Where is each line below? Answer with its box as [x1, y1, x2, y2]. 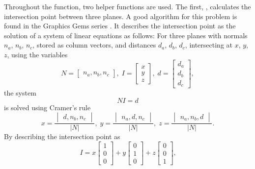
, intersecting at [185, 40, 232, 50]
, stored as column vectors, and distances [32, 40, 156, 50]
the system [4, 88, 36, 98]
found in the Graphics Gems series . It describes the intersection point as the [4, 21, 236, 31]
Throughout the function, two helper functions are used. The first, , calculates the [4, 1, 251, 11]
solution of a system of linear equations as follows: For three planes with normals [4, 30, 248, 40]
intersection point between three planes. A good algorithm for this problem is [4, 11, 237, 21]
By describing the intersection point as [4, 131, 120, 142]
